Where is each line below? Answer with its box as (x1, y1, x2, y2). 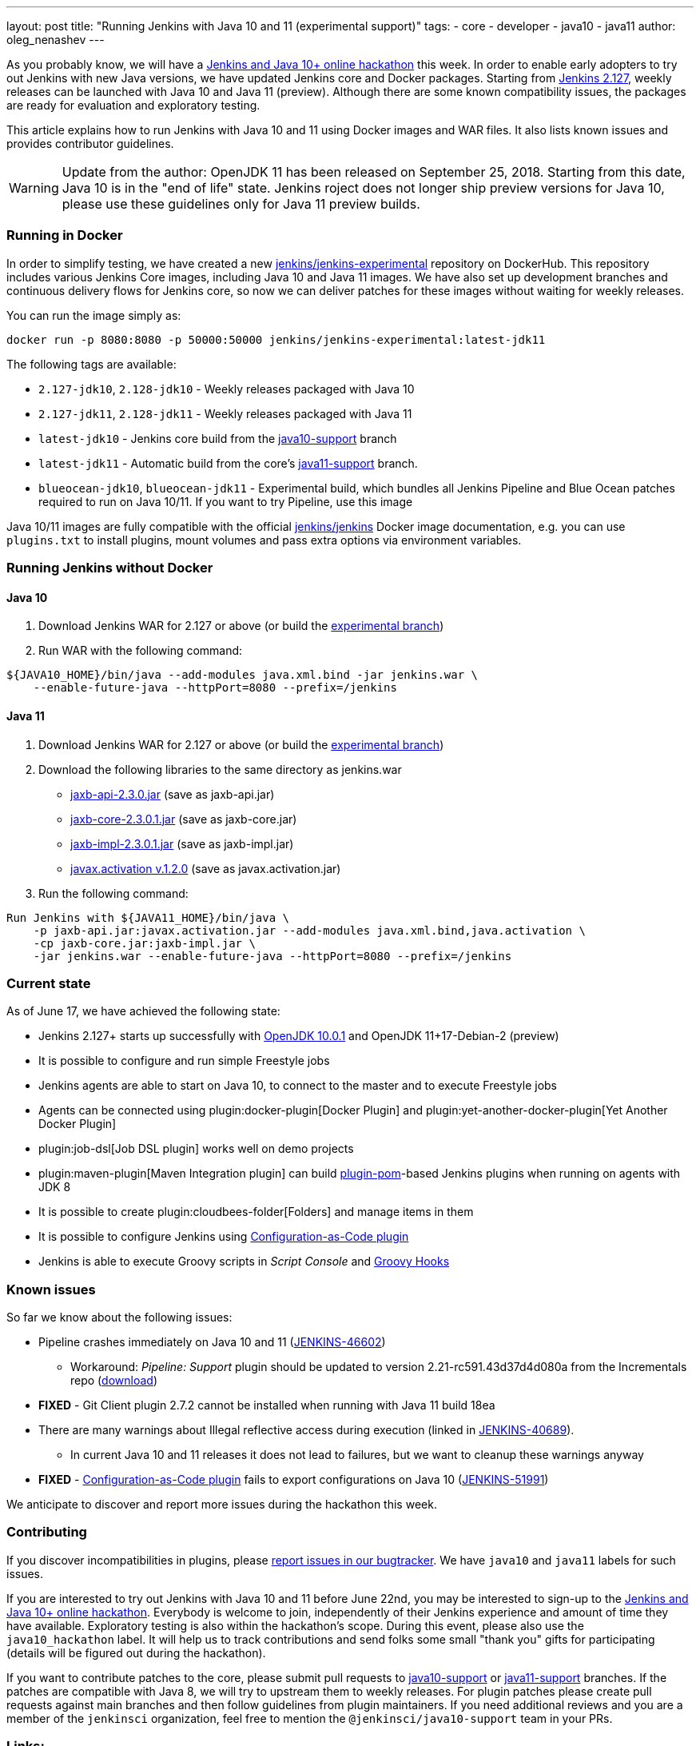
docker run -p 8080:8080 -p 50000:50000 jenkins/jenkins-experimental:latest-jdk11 (6, 333, 546, 346)
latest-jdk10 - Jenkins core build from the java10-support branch (38, 431, 397, 445)
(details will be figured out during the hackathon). (6, 1645, 266, 1660)
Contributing (6, 1524, 87, 1541)
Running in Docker (6, 227, 123, 244)
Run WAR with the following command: (38, 644, 243, 658)
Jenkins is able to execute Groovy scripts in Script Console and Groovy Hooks (38, 1254, 450, 1269)
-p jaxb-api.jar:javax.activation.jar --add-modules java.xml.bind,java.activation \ (33, 923, 586, 937)
